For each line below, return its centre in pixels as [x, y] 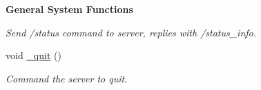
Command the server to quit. [67, 78]
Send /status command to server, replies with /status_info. [131, 32]
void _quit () [33, 55]
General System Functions [69, 9]
